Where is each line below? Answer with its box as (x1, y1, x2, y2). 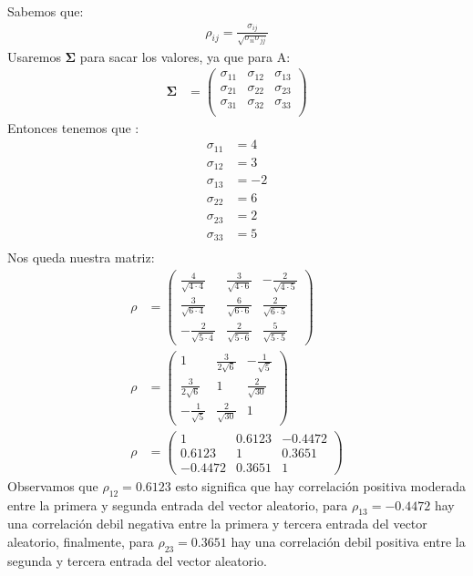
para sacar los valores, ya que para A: (79, 46, 291, 66)
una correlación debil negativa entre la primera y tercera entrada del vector (7, 514, 427, 533)
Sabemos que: (7, 2, 84, 20)
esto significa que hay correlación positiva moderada (175, 476, 466, 495)
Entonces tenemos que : (7, 118, 139, 137)
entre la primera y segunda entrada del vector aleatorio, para (7, 495, 348, 514)
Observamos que (7, 476, 98, 495)
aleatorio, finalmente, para (7, 531, 154, 550)
